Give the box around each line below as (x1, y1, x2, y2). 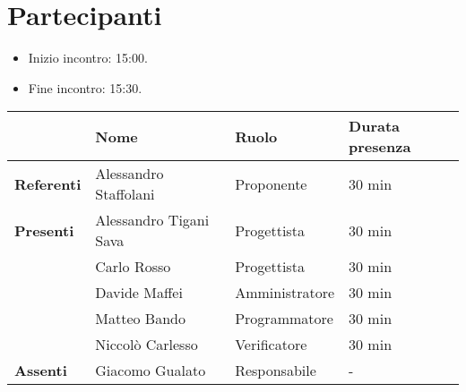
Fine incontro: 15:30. (28, 78, 142, 97)
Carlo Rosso (95, 256, 171, 277)
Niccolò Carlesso (95, 334, 198, 355)
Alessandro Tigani (95, 209, 210, 231)
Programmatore (235, 308, 333, 329)
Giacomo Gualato (95, 360, 206, 381)
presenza (349, 136, 411, 158)
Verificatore (235, 334, 307, 355)
